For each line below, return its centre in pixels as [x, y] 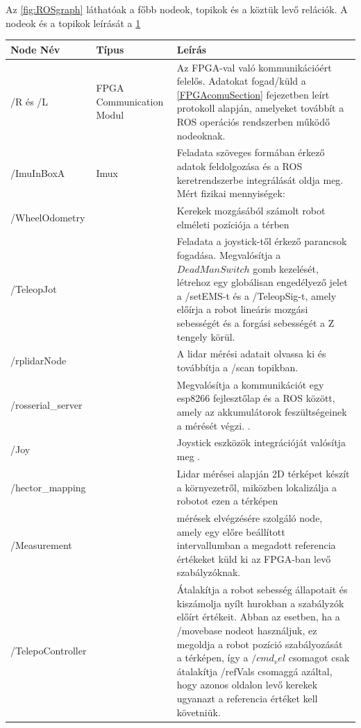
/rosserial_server [47, 405]
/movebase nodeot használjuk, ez [247, 630]
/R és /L [30, 101]
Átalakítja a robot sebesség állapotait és [262, 590]
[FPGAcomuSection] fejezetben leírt [253, 94]
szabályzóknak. [209, 572]
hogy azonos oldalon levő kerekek [247, 685]
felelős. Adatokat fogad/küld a [241, 81]
